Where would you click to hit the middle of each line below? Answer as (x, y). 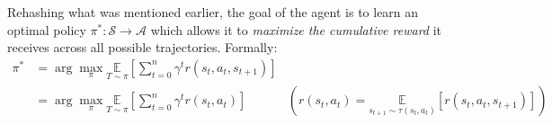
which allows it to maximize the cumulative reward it (296, 29)
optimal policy (47, 29)
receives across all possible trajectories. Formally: (142, 47)
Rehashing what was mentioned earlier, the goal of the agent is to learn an (213, 12)
